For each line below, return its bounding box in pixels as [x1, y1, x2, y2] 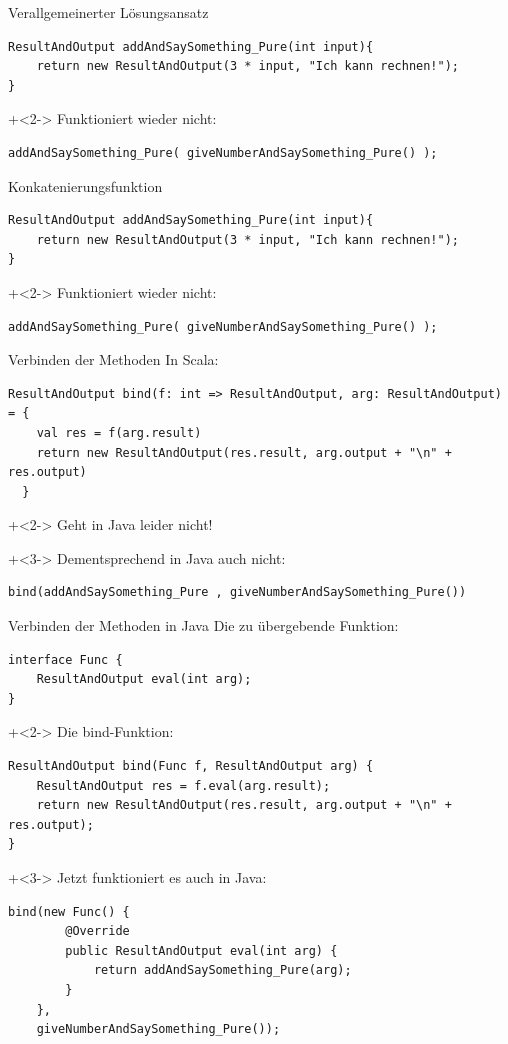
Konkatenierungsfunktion [8, 175, 163, 196]
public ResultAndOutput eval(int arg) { [65, 943, 338, 958]
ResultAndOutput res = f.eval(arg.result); [36, 778, 331, 793]
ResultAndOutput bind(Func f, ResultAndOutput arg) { [8, 759, 374, 774]
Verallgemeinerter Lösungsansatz [8, 2, 209, 22]
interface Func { [8, 652, 123, 667]
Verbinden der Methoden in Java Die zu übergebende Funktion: [8, 615, 399, 636]
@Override [65, 924, 130, 939]
